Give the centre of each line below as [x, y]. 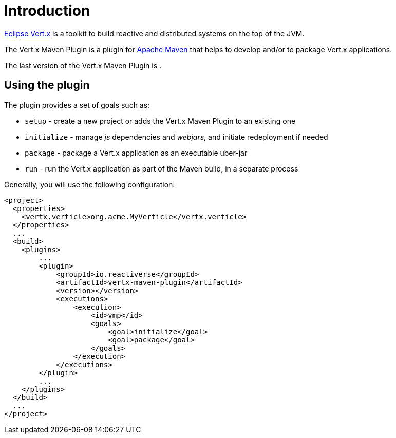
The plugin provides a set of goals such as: [77, 105]
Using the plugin [47, 85]
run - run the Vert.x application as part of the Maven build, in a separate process [162, 168]
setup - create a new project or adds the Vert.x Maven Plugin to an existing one [160, 121]
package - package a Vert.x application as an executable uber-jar [136, 153]
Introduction [47, 11]
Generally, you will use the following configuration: [90, 184]
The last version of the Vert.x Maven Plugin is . [83, 65]
